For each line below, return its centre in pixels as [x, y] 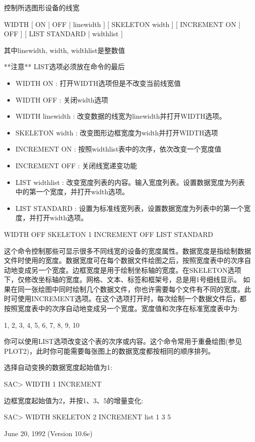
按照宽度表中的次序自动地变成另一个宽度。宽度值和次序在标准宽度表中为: [122, 308]
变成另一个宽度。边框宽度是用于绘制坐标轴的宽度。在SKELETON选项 [129, 270]
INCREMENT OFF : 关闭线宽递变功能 [76, 165]
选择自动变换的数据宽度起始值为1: [58, 367]
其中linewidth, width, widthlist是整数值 [64, 50]
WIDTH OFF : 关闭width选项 [62, 99]
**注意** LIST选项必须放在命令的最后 [64, 66]
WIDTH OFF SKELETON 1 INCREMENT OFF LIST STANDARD [109, 234]
